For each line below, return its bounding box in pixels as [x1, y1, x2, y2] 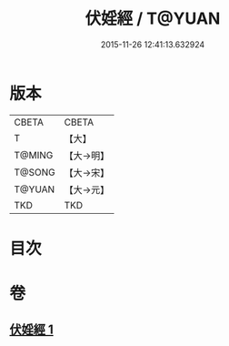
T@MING [14, 148, 54, 161]
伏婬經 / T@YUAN [85, 8, 221, 29]
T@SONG [14, 166, 56, 178]
